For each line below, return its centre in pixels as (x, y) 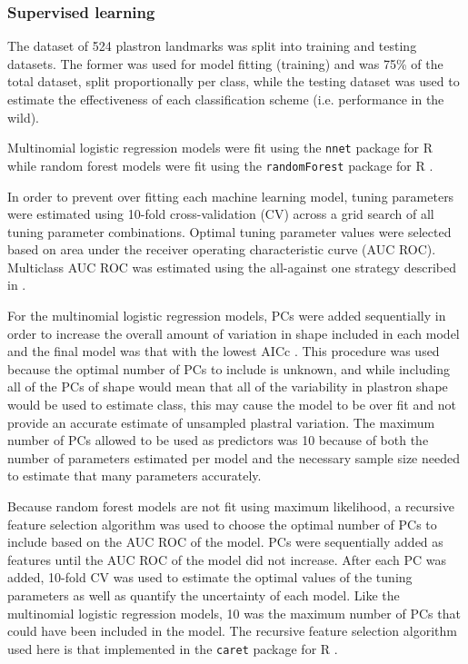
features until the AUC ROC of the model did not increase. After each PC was (227, 559)
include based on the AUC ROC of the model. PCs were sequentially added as (225, 542)
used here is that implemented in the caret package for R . (173, 648)
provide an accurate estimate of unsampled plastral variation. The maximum (221, 422)
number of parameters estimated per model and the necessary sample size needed (234, 457)
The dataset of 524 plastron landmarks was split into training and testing (212, 46)
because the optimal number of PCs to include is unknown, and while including (229, 368)
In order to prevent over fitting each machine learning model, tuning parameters (231, 196)
